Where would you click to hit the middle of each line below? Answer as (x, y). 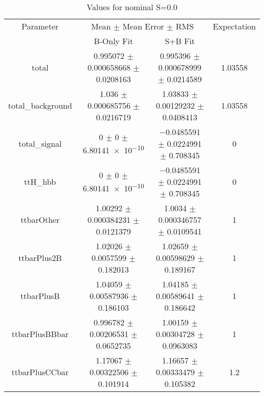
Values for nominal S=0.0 (132, 7)
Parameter (40, 26)
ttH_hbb (40, 181)
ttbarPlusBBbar (40, 334)
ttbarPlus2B (40, 258)
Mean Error (143, 26)
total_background (40, 105)
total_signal (40, 143)
